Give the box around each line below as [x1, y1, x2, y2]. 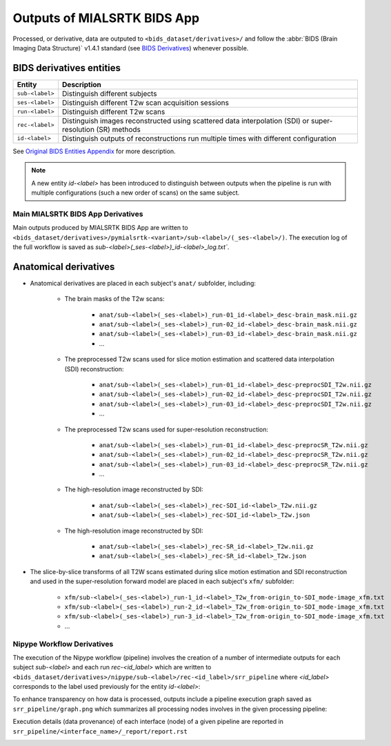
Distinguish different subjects [62, 88, 157, 98]
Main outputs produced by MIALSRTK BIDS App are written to [12, 224, 189, 232]
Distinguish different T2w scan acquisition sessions [62, 97, 229, 107]
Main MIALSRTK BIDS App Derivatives [12, 209, 143, 219]
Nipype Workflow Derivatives [12, 639, 114, 649]
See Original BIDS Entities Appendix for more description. [12, 147, 176, 155]
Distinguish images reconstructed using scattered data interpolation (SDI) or [62, 116, 310, 126]
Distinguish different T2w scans [62, 107, 166, 117]
